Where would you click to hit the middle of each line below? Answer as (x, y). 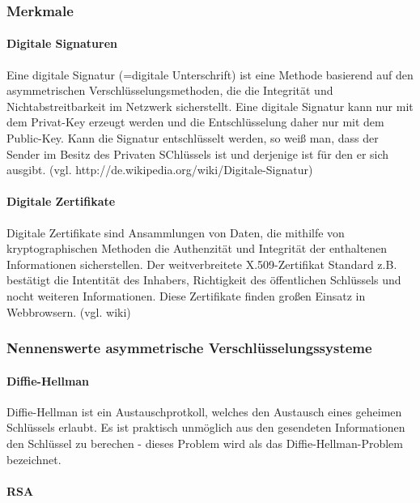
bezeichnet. (34, 459)
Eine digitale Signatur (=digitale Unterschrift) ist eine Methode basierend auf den (210, 74)
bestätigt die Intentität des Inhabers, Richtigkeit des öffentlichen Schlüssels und (204, 280)
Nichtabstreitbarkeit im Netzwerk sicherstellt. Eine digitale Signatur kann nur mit (210, 106)
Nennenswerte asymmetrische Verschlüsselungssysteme (189, 348)
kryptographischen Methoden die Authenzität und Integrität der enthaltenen (197, 248)
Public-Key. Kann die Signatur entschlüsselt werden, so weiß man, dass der (193, 138)
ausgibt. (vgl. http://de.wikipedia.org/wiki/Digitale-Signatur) (160, 170)
